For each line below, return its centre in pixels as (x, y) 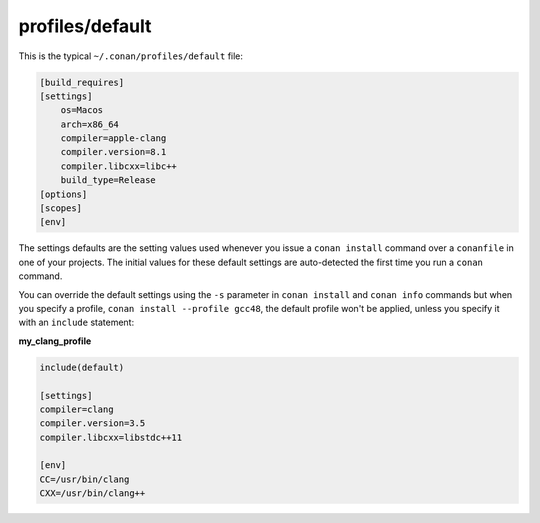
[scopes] (61, 208)
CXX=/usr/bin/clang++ (92, 493)
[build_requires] (82, 82)
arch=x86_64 (90, 124)
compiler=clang (76, 409)
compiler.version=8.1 (113, 152)
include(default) (82, 367)
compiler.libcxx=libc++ (118, 166)
